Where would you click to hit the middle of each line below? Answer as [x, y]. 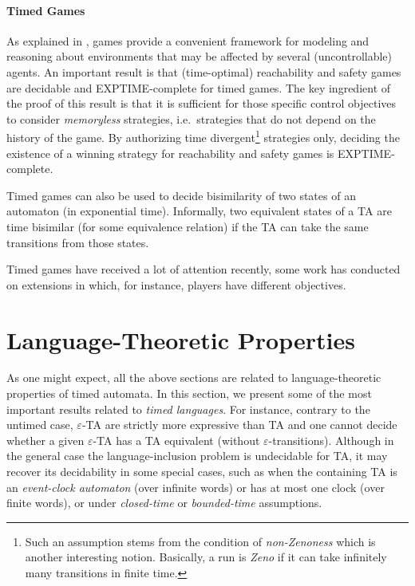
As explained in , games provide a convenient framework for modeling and [188, 40]
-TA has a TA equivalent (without [176, 440]
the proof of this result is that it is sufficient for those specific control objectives [202, 103]
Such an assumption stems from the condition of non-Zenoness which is [200, 541]
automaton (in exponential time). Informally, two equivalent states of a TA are [199, 211]
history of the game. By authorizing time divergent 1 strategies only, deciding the [203, 136]
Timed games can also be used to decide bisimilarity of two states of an [181, 195]
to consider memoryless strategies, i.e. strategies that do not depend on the [191, 118]
